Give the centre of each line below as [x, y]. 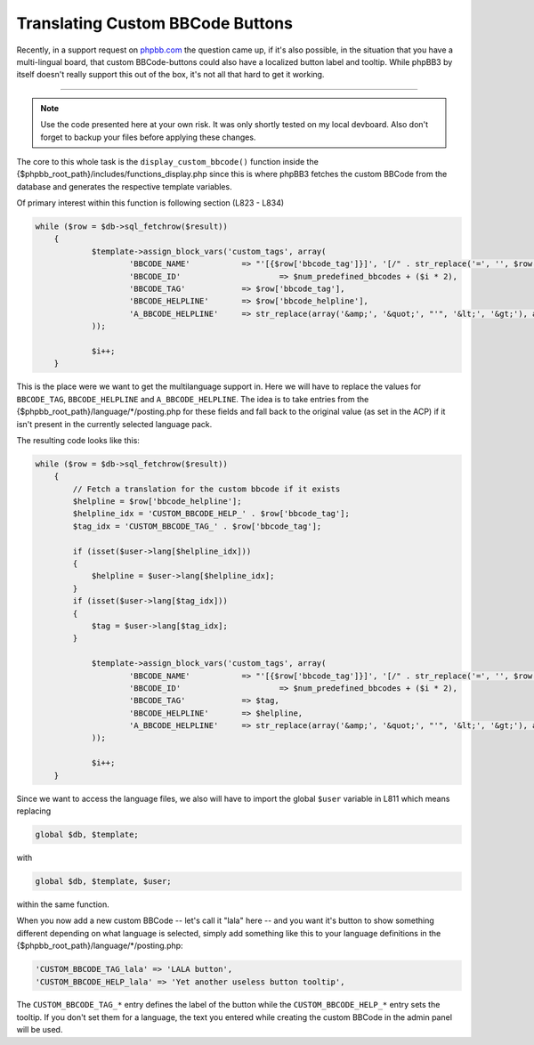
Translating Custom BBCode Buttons [155, 23]
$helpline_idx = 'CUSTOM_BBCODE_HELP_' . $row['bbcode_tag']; [211, 514]
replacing [34, 811]
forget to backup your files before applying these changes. [148, 137]
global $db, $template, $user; [104, 881]
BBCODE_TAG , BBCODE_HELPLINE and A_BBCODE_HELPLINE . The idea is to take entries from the [193, 399]
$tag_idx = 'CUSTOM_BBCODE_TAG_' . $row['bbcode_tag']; [197, 526]
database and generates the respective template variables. [124, 186]
